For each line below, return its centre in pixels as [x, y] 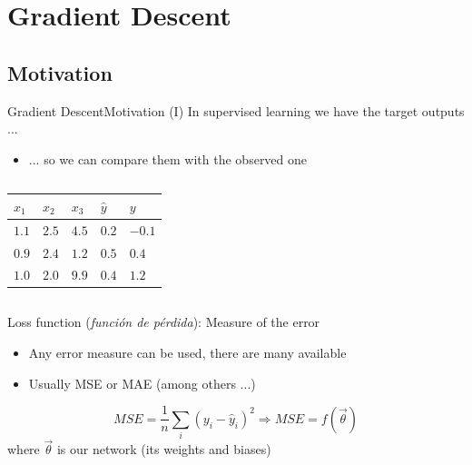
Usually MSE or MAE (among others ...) [142, 383]
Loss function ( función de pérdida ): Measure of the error [164, 322]
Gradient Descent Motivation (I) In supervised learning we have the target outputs [236, 110]
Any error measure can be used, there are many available [187, 353]
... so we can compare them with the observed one [168, 158]
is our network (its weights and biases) [164, 449]
